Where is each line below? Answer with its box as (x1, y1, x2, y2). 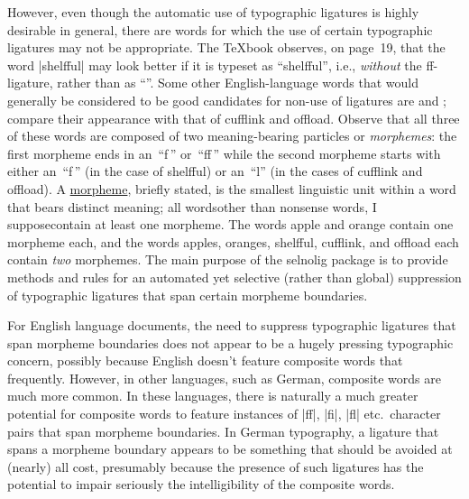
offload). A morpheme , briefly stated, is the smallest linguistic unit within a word (7, 179, 456, 198)
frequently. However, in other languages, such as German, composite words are (7, 368, 441, 387)
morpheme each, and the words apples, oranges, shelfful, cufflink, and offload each (7, 232, 459, 251)
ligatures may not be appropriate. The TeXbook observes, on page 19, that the (7, 38, 446, 57)
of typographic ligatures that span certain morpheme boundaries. (7, 285, 368, 304)
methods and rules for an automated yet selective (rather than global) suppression (7, 267, 462, 286)
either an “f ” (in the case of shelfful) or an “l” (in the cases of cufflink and (7, 162, 423, 180)
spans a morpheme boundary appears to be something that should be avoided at (7, 439, 453, 458)
